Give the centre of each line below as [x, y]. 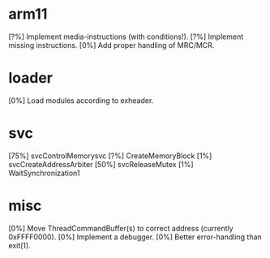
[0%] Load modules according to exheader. [81, 100]
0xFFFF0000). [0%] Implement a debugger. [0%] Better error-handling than [135, 237]
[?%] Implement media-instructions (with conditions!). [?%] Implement [126, 37]
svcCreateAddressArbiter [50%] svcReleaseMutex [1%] [101, 164]
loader [31, 78]
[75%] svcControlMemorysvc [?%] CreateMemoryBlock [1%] [110, 156]
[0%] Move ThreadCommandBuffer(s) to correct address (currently [121, 228]
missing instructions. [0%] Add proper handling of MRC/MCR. [111, 45]
